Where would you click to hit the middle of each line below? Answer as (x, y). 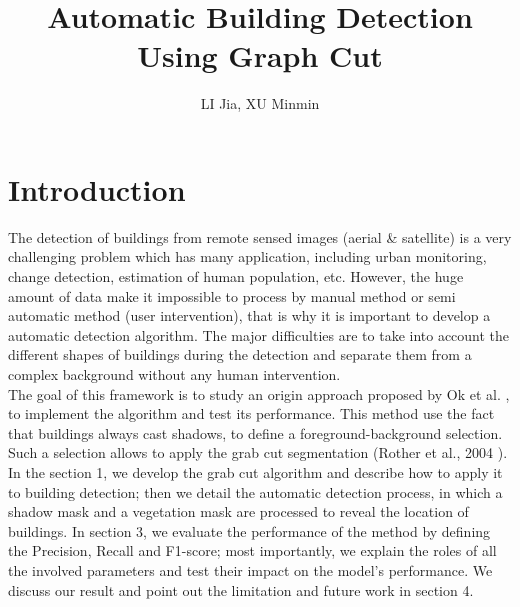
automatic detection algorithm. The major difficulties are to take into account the (259, 334)
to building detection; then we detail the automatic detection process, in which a (255, 491)
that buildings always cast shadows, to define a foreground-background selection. (255, 432)
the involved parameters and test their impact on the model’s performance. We (250, 569)
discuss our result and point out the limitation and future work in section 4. (241, 589)
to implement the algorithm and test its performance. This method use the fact (251, 413)
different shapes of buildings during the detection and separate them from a (240, 354)
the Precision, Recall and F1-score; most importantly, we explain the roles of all (252, 550)
